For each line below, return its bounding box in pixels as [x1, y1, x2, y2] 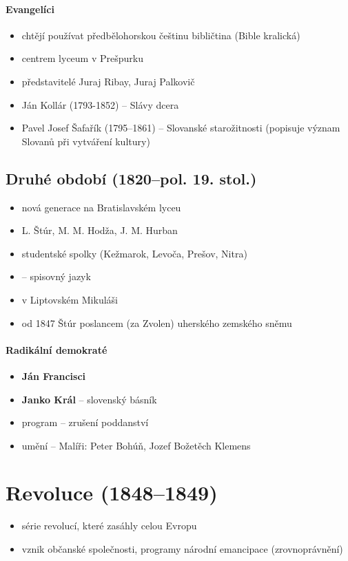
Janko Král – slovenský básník [21, 392, 157, 406]
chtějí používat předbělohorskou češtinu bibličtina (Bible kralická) [21, 28, 300, 42]
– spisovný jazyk [21, 269, 91, 284]
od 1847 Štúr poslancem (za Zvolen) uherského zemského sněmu [21, 315, 292, 330]
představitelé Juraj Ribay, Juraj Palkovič [21, 74, 195, 88]
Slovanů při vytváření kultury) [21, 134, 150, 148]
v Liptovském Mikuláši [21, 292, 118, 306]
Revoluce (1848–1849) [6, 478, 218, 507]
